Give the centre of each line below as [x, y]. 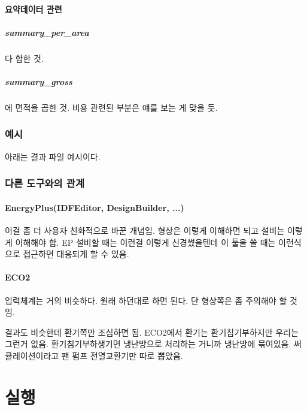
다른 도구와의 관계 [45, 183]
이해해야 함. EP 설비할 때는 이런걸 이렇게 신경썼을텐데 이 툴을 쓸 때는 [145, 242]
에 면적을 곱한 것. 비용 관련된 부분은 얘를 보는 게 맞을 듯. [111, 107]
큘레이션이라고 [32, 355]
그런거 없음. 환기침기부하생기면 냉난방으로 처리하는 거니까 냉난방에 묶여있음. [148, 344]
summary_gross [39, 81]
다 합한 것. [24, 58]
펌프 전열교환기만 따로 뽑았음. [127, 355]
